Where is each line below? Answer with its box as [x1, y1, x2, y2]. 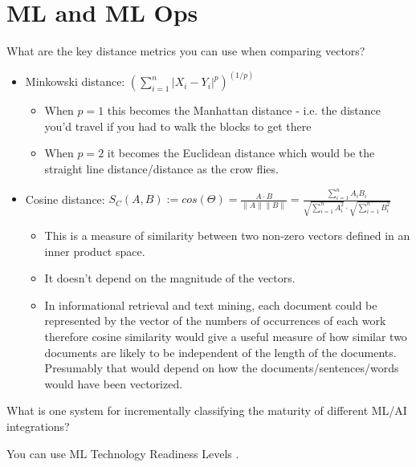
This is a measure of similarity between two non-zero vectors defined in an [44, 227, 410, 244]
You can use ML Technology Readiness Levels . [6, 445, 239, 461]
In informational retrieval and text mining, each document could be [44, 296, 377, 313]
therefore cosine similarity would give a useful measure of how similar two [44, 328, 407, 345]
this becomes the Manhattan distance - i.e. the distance [107, 102, 381, 119]
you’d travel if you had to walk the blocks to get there [44, 117, 312, 134]
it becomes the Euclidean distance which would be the [107, 144, 375, 161]
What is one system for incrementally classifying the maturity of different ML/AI [6, 402, 407, 419]
